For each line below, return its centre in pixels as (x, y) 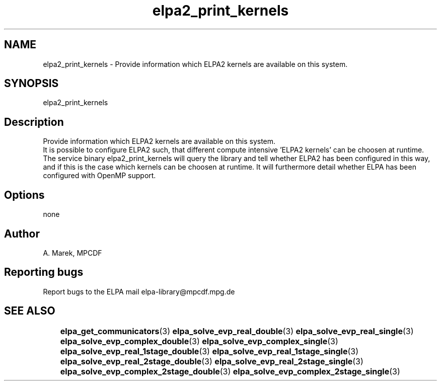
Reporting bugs (44, 272)
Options (24, 195)
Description (34, 122)
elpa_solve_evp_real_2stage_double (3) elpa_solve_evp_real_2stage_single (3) (212, 361)
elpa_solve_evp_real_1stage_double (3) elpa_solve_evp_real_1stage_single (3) (209, 351)
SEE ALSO (30, 311)
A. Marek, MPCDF (72, 253)
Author (22, 234)
